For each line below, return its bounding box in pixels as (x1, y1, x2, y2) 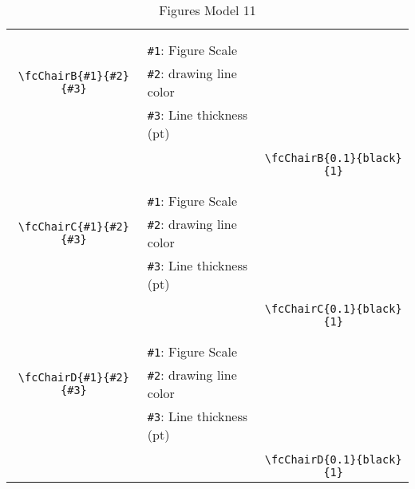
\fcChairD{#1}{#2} (18, 371, 129, 384)
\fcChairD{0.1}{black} (264, 453, 402, 466)
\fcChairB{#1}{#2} (18, 69, 129, 82)
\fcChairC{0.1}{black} (264, 302, 402, 315)
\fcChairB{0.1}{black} (264, 152, 402, 164)
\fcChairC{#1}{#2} (18, 220, 129, 233)
